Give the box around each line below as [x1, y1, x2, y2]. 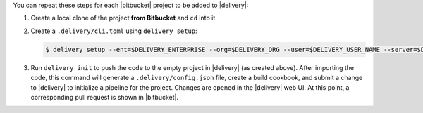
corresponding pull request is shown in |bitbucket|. [30, 93, 179, 101]
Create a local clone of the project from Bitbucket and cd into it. [30, 14, 218, 22]
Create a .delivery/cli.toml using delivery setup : [30, 27, 197, 35]
